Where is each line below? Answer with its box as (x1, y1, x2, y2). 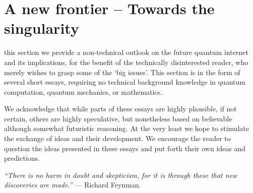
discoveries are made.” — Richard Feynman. (4, 179, 141, 190)
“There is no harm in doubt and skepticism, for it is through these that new (4, 169, 237, 180)
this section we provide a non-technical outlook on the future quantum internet (4, 47, 248, 57)
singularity (4, 18, 79, 38)
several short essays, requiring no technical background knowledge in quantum (4, 77, 245, 87)
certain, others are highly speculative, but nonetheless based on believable (4, 113, 232, 123)
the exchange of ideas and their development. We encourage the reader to (4, 133, 231, 144)
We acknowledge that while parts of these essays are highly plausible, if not (4, 103, 237, 114)
